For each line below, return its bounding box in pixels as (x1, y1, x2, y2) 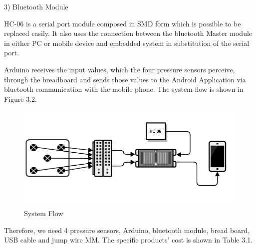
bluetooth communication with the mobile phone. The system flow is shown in (4, 84, 244, 94)
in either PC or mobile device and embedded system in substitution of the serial (4, 37, 250, 48)
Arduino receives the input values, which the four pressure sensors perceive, (4, 64, 235, 74)
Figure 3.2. (4, 93, 37, 104)
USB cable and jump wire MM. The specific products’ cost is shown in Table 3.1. (4, 235, 253, 245)
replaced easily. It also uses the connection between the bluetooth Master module (4, 28, 253, 38)
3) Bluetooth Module (4, 1, 68, 11)
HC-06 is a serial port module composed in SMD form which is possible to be (4, 18, 241, 28)
